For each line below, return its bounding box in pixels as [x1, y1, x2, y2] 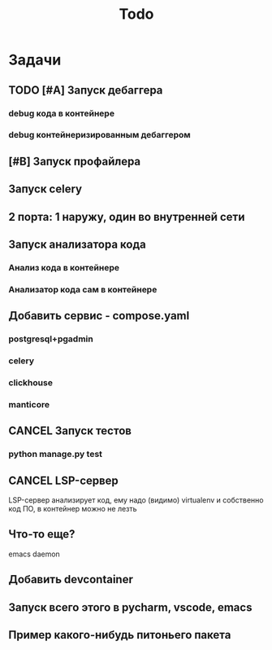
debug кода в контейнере [8, 108, 115, 119]
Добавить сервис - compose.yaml [8, 309, 190, 323]
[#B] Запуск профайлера [8, 154, 141, 168]
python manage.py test [8, 449, 103, 460]
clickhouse [8, 376, 53, 388]
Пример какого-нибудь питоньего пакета [8, 628, 231, 642]
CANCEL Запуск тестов [8, 424, 132, 438]
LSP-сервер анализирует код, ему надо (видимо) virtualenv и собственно [8, 495, 264, 505]
